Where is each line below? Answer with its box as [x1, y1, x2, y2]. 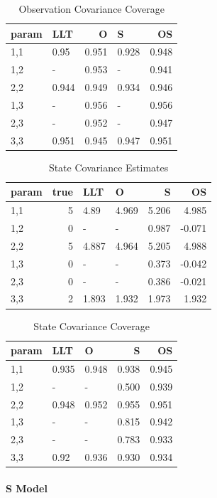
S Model [6, 480, 48, 495]
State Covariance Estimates [48, 159, 169, 174]
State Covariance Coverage [33, 318, 150, 333]
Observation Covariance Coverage [18, 1, 165, 16]
